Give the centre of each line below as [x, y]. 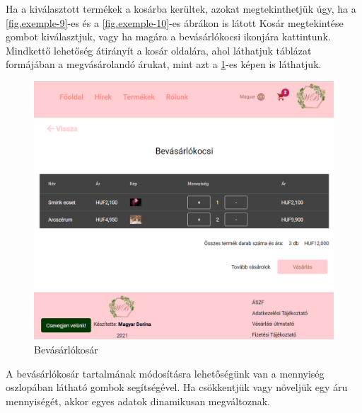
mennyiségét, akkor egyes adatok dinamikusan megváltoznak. [138, 401]
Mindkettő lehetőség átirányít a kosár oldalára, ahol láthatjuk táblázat [159, 50]
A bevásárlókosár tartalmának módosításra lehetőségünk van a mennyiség [165, 373]
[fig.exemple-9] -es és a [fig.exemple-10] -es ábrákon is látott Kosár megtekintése [175, 22]
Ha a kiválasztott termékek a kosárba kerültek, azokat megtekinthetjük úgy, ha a [181, 9]
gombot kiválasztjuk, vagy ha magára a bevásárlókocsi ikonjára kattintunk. [168, 36]
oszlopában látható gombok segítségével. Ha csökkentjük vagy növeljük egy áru [177, 387]
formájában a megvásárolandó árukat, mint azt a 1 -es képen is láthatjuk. [164, 64]
